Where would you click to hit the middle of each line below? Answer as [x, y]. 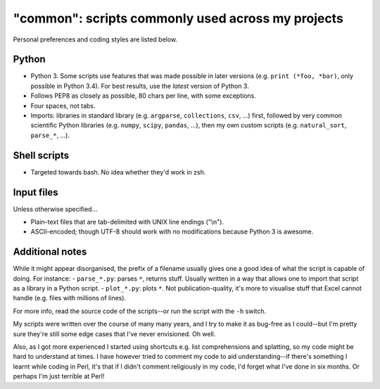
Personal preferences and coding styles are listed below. [95, 39]
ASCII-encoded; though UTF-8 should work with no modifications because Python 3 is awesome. [172, 231]
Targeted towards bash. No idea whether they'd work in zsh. [118, 172]
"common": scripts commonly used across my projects [178, 18]
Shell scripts [41, 155]
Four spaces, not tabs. [63, 106]
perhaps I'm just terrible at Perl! [59, 376]
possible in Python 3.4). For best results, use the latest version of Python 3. [140, 86]
